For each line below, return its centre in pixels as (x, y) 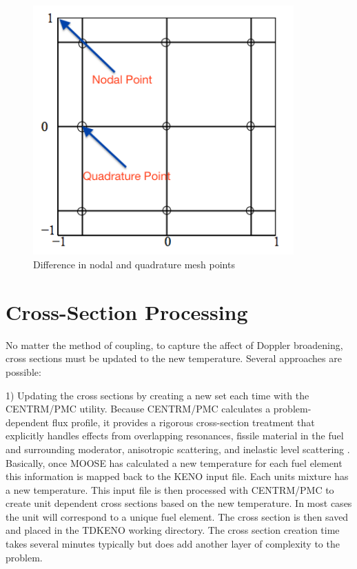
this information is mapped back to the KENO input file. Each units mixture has (177, 476)
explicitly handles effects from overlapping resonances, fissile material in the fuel (175, 436)
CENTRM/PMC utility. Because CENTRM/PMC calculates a (138, 409)
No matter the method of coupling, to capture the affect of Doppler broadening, (174, 345)
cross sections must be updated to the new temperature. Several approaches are (174, 358)
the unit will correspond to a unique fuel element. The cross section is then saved (177, 516)
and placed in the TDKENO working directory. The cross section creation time (173, 530)
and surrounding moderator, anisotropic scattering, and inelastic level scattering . (178, 449)
